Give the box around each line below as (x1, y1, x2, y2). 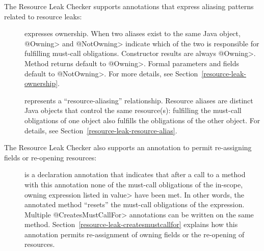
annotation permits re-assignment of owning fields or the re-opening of (24, 229, 245, 239)
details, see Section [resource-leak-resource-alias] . (24, 125, 177, 135)
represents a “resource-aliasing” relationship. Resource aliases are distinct (24, 95, 253, 105)
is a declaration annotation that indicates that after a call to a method (24, 169, 246, 180)
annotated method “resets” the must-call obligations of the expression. (24, 199, 245, 210)
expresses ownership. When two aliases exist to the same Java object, (24, 28, 241, 39)
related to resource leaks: (4, 11, 82, 21)
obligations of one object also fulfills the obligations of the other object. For (24, 115, 260, 125)
